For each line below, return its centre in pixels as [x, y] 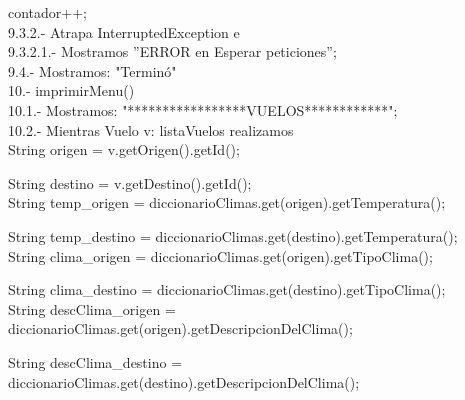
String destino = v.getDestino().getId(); [130, 182]
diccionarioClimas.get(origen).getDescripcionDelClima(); [180, 328]
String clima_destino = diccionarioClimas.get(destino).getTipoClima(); [227, 289]
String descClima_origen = [92, 308]
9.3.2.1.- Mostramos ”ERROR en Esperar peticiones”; [172, 51]
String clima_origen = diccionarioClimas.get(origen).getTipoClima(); [220, 255]
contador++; [48, 12]
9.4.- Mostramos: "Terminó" [92, 70]
